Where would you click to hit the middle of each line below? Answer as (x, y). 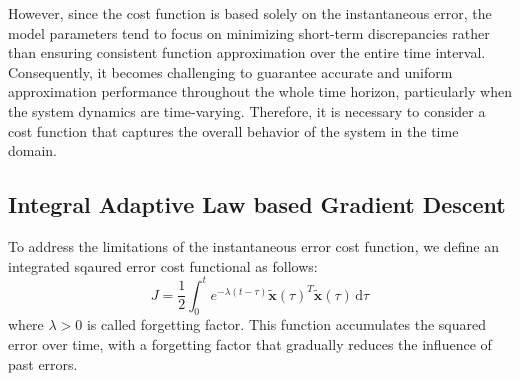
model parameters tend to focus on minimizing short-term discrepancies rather (249, 32)
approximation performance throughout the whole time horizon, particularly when (260, 91)
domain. (33, 150)
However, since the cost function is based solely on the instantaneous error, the (250, 13)
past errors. (43, 363)
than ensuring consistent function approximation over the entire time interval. (247, 52)
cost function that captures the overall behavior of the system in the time (233, 130)
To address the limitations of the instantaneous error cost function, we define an (254, 245)
